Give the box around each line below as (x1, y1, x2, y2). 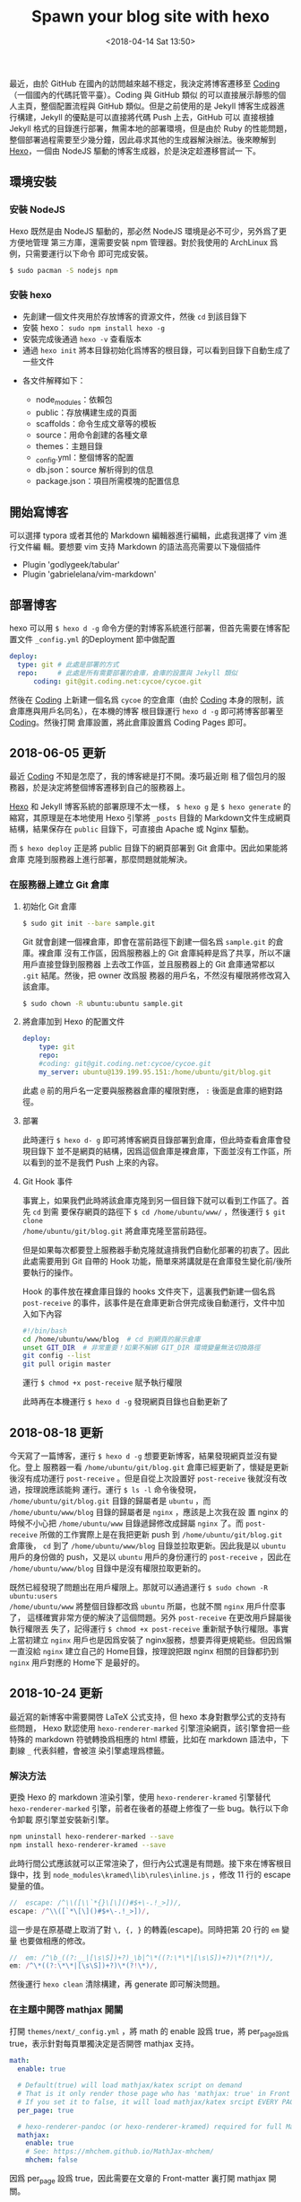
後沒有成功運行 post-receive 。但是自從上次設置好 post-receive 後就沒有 (9, 1473, 279, 1484)
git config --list (21, 1352, 91, 1361)
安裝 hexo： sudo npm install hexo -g (21, 321, 166, 333)
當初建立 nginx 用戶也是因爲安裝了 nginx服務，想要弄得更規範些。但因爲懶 (16, 1634, 292, 1645)
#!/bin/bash (21, 1326, 67, 1335)
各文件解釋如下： (21, 374, 86, 385)
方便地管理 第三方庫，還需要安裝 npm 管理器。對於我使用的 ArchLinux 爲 (9, 236, 279, 248)
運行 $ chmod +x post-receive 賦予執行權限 (21, 1377, 183, 1388)
